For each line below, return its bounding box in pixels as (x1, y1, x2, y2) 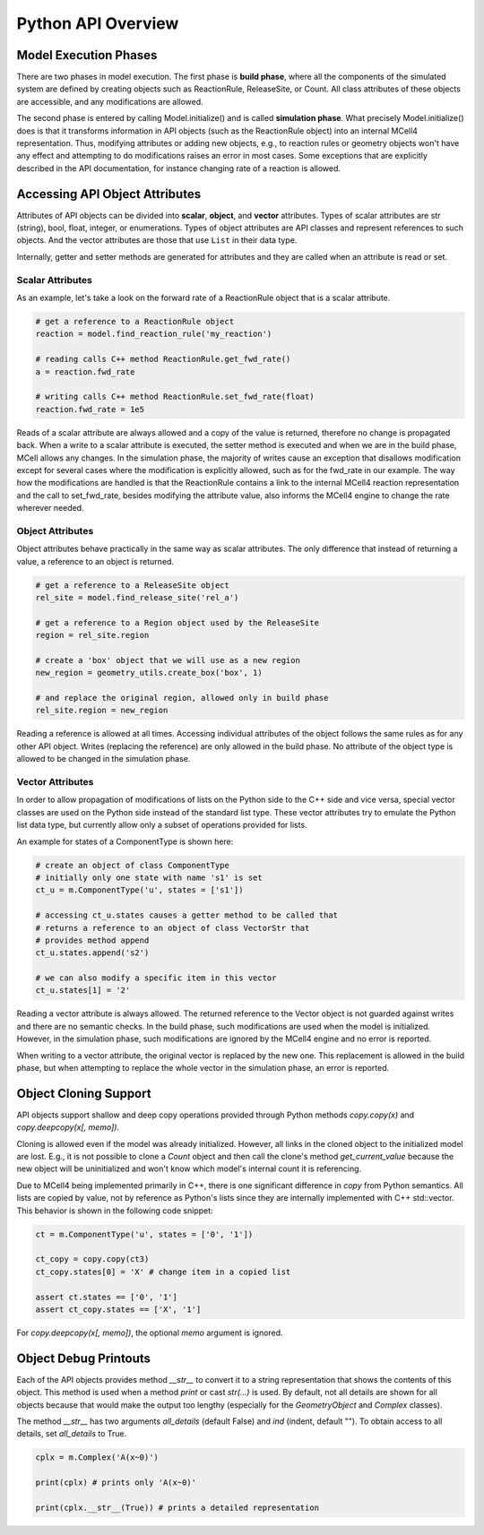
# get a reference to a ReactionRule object (35, 316, 235, 326)
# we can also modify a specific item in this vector (35, 973, 277, 983)
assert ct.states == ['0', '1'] (35, 1291, 178, 1302)
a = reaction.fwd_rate (35, 367, 135, 376)
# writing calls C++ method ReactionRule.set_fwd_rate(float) (35, 392, 315, 402)
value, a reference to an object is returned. (16, 556, 175, 566)
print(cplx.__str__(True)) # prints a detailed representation (35, 1502, 320, 1513)
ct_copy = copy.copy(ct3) (35, 1255, 150, 1264)
